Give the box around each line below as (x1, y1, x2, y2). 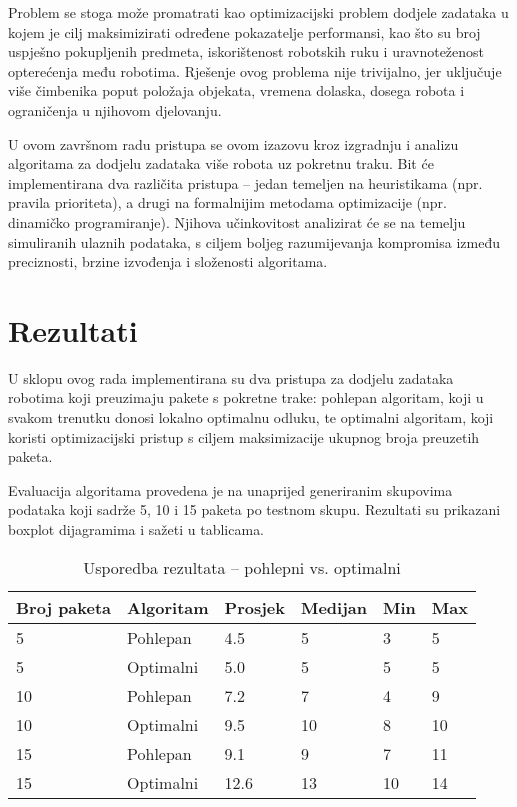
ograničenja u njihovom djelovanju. (8, 99, 222, 120)
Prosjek (224, 595, 285, 619)
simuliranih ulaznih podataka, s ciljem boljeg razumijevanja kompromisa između (8, 231, 500, 252)
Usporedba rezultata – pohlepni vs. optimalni (83, 555, 401, 579)
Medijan (300, 595, 367, 619)
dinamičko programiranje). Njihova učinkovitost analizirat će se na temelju (8, 211, 466, 232)
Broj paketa (16, 595, 112, 619)
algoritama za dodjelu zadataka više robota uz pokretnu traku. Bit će (8, 153, 434, 174)
